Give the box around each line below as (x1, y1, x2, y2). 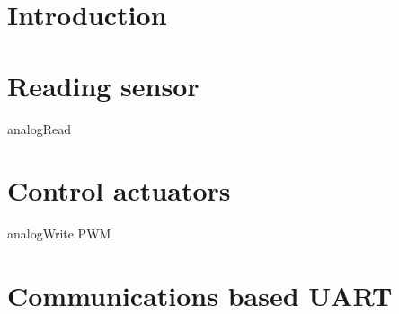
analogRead (7, 119, 71, 138)
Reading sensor (7, 67, 199, 103)
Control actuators (7, 172, 231, 209)
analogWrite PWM (7, 224, 111, 243)
